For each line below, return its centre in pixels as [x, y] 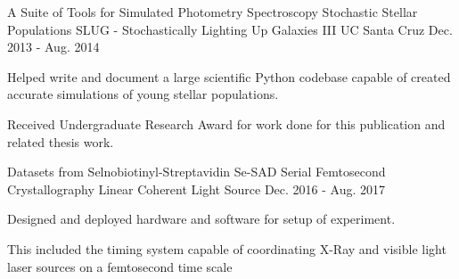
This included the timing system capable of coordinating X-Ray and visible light [227, 248]
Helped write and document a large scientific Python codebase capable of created [229, 76]
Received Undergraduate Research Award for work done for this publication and [226, 123]
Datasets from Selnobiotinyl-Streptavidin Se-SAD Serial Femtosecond [197, 172]
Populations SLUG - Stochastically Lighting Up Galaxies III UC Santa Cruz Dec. [230, 29]
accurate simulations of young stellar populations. [143, 94]
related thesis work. [61, 141]
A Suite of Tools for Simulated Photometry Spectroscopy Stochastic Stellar [213, 12]
